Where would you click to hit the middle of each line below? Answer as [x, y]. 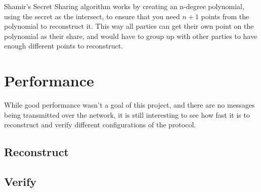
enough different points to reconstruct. [64, 46]
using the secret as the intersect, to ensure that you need [92, 16]
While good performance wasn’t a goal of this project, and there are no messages [129, 105]
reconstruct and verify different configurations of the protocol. [100, 125]
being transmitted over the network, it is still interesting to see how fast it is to [127, 114]
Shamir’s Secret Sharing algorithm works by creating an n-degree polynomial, [124, 6]
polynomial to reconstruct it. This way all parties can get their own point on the [129, 26]
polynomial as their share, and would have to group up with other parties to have [131, 36]
